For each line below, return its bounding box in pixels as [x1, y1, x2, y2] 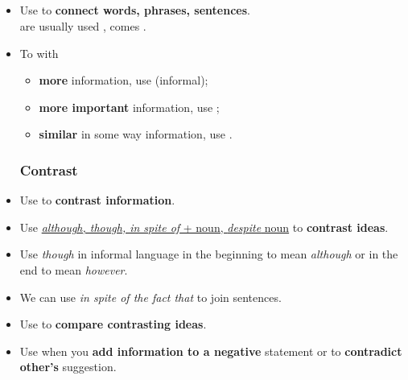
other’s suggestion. [19, 358, 117, 375]
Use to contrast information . [19, 192, 175, 209]
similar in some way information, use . [39, 126, 233, 142]
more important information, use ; [39, 98, 220, 115]
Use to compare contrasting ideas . [19, 316, 207, 332]
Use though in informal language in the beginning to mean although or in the [19, 246, 398, 262]
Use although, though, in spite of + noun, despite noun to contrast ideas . [19, 218, 389, 235]
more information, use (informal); [39, 72, 208, 89]
